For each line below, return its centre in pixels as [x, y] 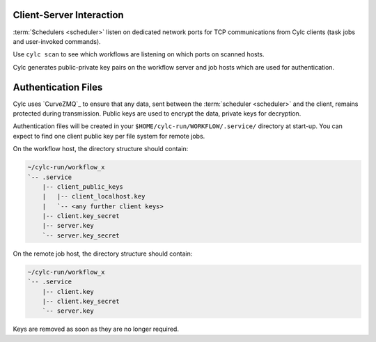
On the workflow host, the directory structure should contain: [101, 149]
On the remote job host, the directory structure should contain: [103, 254]
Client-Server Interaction [69, 15]
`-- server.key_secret [81, 235]
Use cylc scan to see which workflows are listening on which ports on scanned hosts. [139, 54]
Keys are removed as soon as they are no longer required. [96, 329]
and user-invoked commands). [57, 41]
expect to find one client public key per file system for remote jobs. [109, 136]
